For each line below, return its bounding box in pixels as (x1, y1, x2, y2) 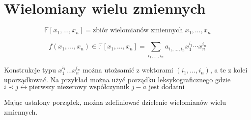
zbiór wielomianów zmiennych (93, 27, 183, 34)
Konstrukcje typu (4, 65, 56, 75)
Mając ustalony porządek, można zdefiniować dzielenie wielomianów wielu (4, 97, 226, 107)
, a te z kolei (210, 65, 248, 75)
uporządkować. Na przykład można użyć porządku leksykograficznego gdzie (4, 74, 231, 84)
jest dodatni (148, 84, 185, 91)
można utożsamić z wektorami (83, 65, 173, 75)
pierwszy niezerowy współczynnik (29, 84, 130, 91)
